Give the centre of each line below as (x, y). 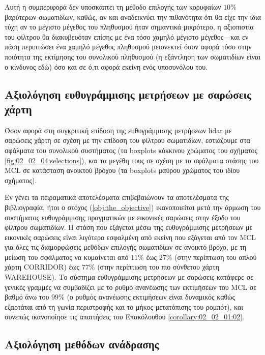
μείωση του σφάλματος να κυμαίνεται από (67, 257)
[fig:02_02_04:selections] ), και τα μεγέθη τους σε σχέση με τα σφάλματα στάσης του (132, 160)
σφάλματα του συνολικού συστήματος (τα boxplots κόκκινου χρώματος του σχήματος (131, 150)
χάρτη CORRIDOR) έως (42, 267)
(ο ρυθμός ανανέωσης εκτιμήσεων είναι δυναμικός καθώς (151, 297)
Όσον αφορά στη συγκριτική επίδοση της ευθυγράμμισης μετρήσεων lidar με (118, 130)
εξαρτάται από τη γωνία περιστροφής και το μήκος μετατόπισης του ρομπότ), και (124, 306)
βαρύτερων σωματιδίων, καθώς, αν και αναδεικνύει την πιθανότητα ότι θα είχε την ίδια (133, 17)
